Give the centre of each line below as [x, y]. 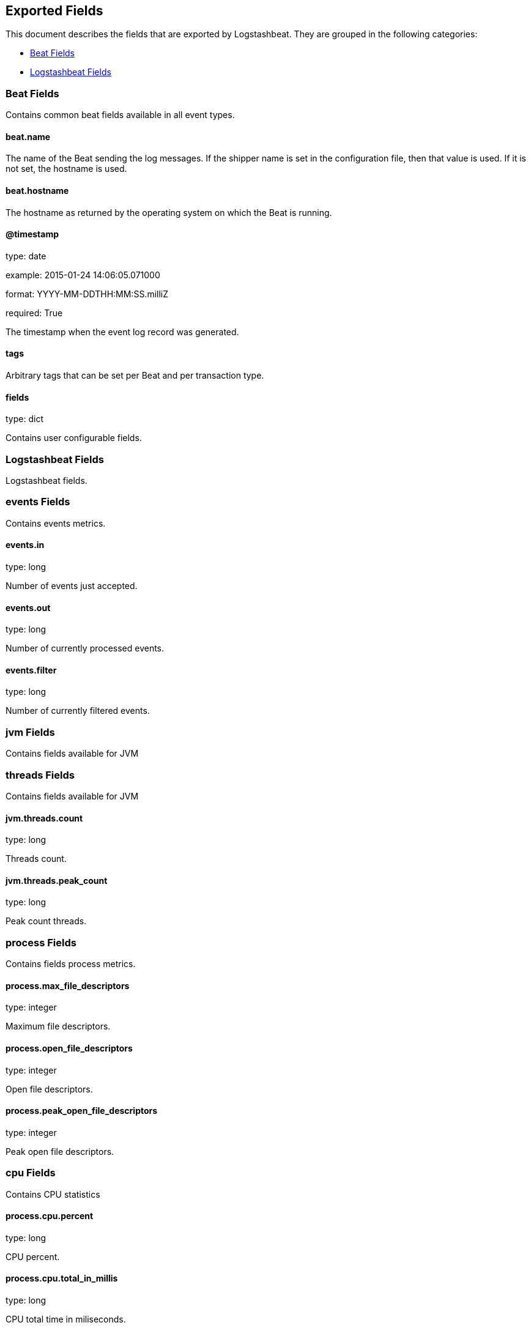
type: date [26, 256]
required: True [34, 313]
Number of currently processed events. [85, 648]
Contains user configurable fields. [74, 438]
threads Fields [40, 775]
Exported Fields [54, 11]
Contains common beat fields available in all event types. [120, 115]
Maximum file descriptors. [58, 1026]
